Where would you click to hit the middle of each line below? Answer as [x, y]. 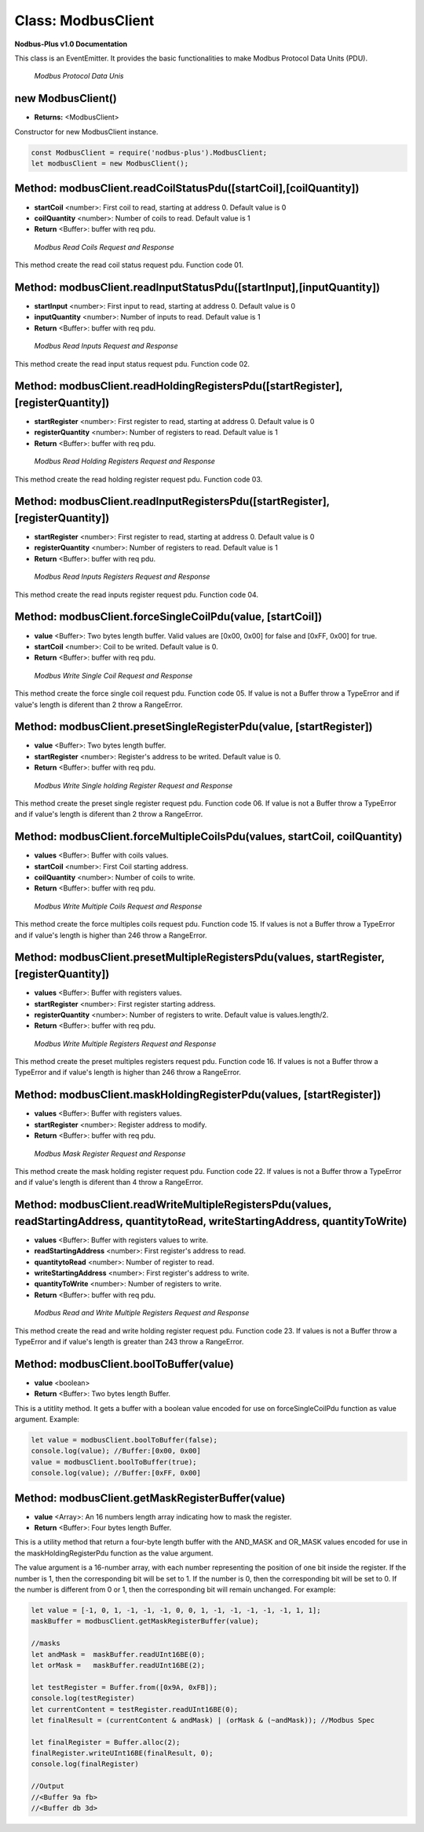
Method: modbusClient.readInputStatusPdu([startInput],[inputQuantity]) [197, 287]
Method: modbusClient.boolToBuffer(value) [124, 1364]
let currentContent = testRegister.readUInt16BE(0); [135, 1709]
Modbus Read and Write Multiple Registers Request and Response [142, 1313]
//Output [48, 1786]
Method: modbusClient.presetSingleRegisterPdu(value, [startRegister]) [194, 727]
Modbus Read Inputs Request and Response [106, 346]
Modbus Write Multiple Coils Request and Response [118, 906]
